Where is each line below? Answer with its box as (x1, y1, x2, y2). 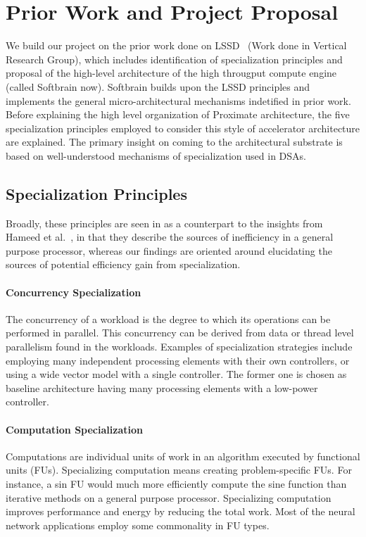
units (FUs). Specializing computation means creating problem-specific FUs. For (6, 462, 352, 477)
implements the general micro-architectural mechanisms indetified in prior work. (6, 93, 351, 108)
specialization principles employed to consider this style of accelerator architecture (6, 120, 360, 135)
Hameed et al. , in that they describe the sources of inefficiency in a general (6, 229, 334, 244)
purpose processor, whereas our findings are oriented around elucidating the (6, 243, 332, 258)
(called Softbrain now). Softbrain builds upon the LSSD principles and (6, 79, 310, 94)
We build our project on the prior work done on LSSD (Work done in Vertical (6, 38, 347, 53)
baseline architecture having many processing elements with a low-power (6, 380, 318, 395)
